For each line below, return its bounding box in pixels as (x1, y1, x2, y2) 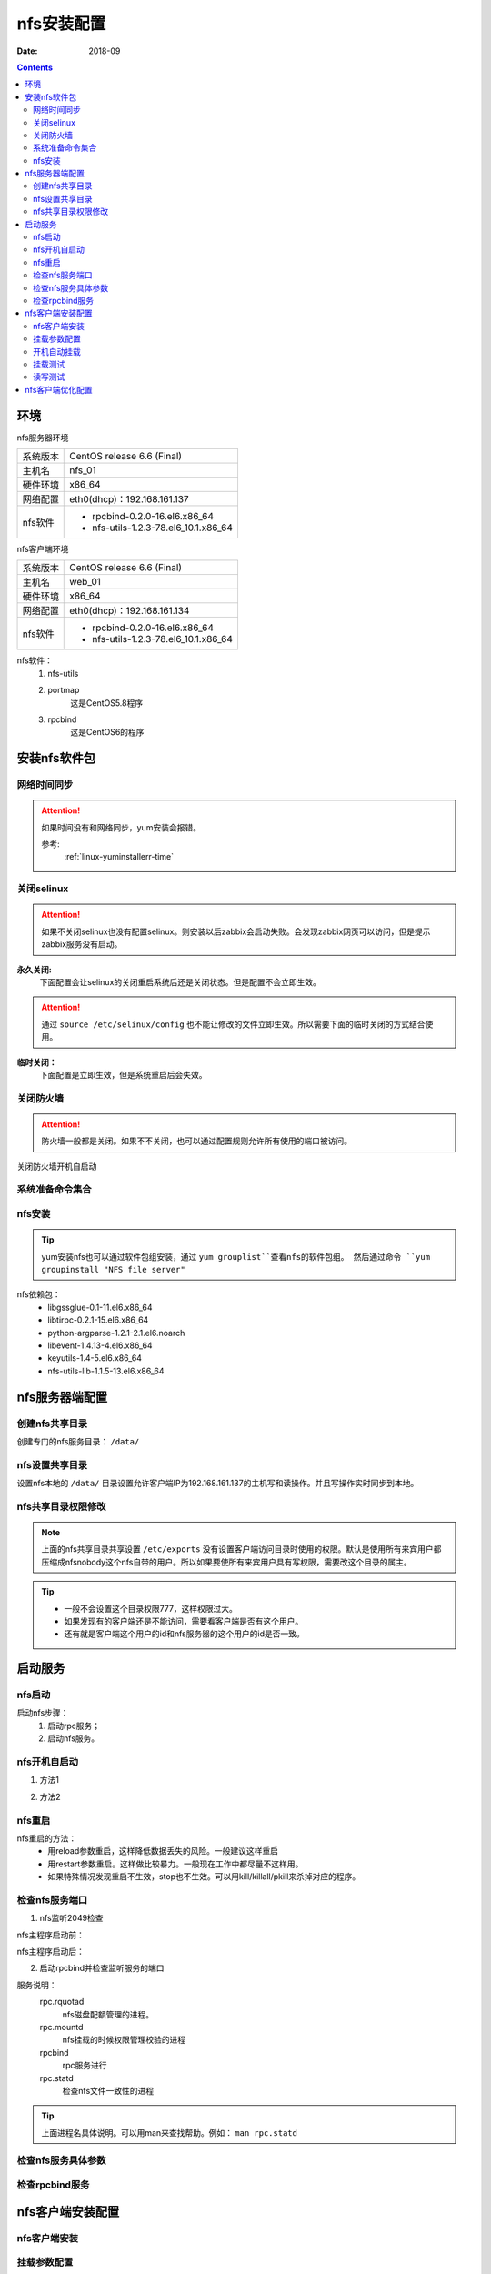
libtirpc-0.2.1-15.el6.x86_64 (47, 1314, 149, 1325)
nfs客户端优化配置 (25, 384, 93, 395)
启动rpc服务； (47, 1720, 101, 1731)
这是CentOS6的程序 (70, 727, 145, 738)
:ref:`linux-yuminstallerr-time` (64, 851, 175, 862)
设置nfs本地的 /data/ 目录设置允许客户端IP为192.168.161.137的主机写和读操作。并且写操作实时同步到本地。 (16, 1478, 419, 1489)
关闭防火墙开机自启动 (16, 1161, 97, 1172)
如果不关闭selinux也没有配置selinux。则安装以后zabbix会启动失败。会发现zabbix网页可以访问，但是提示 (41, 926, 431, 937)
